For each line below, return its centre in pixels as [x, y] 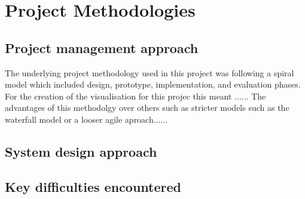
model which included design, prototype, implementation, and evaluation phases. [153, 84]
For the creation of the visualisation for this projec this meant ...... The [135, 96]
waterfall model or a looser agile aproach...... [86, 119]
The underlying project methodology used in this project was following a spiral [150, 72]
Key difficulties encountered [93, 186]
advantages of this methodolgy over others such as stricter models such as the [147, 108]
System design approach [81, 151]
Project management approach [102, 47]
